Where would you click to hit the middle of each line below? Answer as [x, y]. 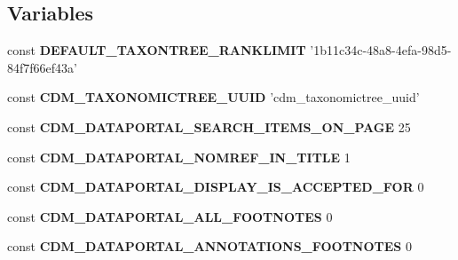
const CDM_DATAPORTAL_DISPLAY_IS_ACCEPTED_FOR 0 [216, 187]
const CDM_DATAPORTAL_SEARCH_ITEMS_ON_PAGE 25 [209, 126]
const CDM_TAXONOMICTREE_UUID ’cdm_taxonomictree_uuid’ [213, 97]
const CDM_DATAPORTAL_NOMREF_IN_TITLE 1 [179, 157]
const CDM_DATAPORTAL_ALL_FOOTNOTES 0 [170, 216]
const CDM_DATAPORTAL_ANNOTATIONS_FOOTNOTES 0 [209, 246]
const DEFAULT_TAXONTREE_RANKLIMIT [157, 50]
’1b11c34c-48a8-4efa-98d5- [381, 50]
